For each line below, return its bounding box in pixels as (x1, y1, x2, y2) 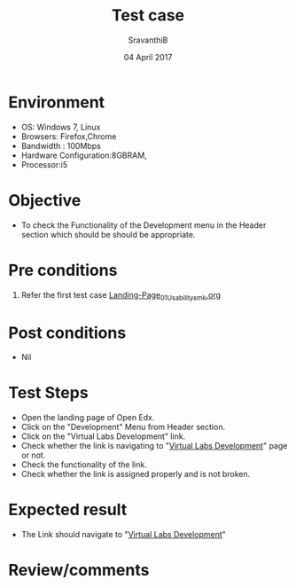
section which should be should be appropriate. (20, 229, 196, 239)
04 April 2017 (123, 51, 173, 62)
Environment (8, 92, 105, 112)
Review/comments (8, 560, 150, 581)
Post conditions (8, 323, 127, 342)
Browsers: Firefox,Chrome (20, 130, 117, 142)
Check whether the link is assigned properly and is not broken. (20, 469, 250, 480)
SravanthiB (128, 35, 168, 45)
